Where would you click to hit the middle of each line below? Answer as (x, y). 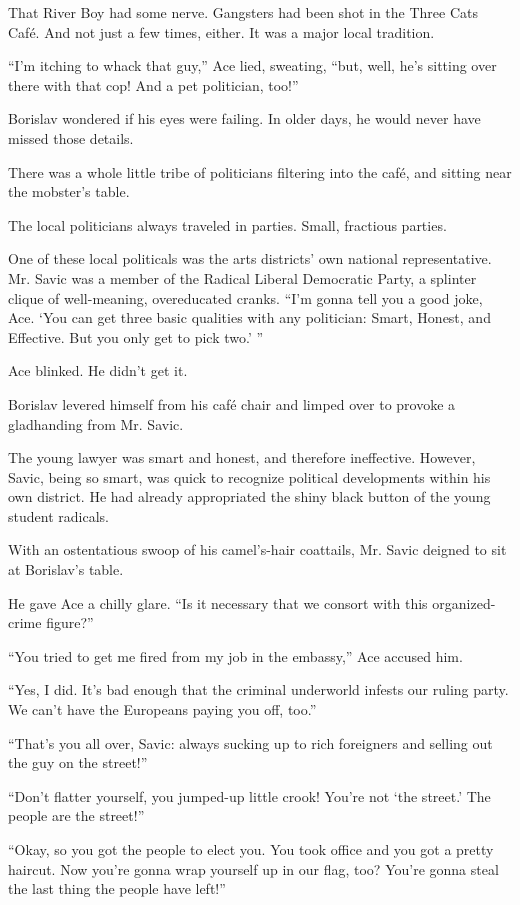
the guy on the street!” (78, 762)
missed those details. (71, 137)
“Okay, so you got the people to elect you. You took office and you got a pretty (251, 849)
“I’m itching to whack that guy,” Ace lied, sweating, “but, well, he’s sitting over (252, 65)
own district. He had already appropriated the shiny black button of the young (249, 496)
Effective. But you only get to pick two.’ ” (136, 336)
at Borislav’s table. (66, 569)
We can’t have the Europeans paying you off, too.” (162, 709)
